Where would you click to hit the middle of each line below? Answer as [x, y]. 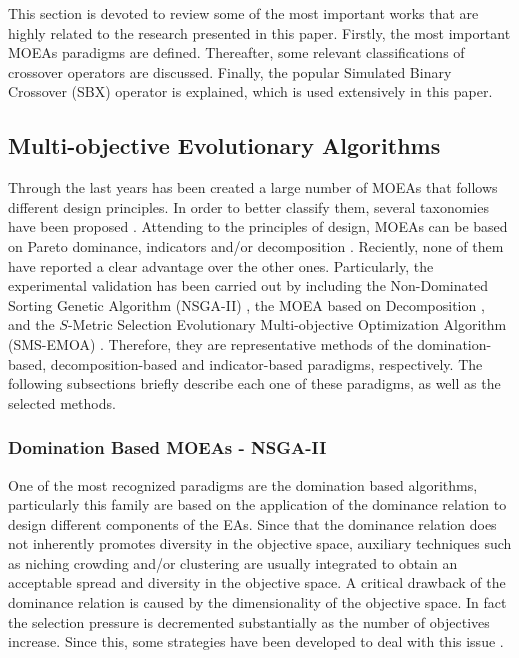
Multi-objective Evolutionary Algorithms [224, 145]
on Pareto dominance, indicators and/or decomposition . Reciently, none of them [256, 245]
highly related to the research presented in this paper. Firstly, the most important [259, 32]
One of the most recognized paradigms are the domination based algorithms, [243, 484]
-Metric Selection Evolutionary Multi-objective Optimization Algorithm [287, 324]
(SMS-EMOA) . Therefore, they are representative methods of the [210, 343]
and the [31, 324]
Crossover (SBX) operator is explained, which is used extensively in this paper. [250, 91]
